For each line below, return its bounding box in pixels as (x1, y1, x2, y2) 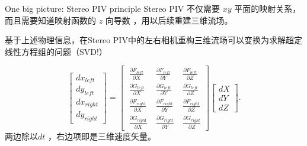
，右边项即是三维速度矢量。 (48, 129, 156, 142)
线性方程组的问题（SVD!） (5, 45, 107, 57)
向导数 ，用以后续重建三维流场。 (105, 14, 233, 26)
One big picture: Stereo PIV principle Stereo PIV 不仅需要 (5, 2, 220, 14)
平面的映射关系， (234, 2, 301, 14)
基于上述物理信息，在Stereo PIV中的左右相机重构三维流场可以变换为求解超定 (5, 34, 302, 46)
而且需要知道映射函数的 (5, 14, 96, 26)
